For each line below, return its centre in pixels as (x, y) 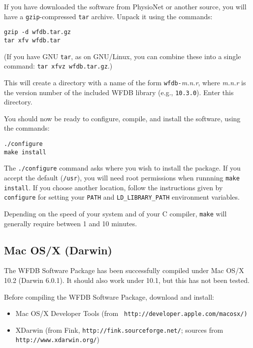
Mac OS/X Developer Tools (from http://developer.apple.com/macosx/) (131, 313)
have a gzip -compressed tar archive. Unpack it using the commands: (108, 16)
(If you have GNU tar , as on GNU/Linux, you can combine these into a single (123, 56)
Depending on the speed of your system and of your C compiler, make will (115, 213)
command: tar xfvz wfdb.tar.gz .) (58, 66)
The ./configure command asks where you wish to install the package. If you (122, 168)
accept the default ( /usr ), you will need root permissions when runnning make (122, 177)
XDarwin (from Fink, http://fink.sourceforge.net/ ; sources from (119, 330)
